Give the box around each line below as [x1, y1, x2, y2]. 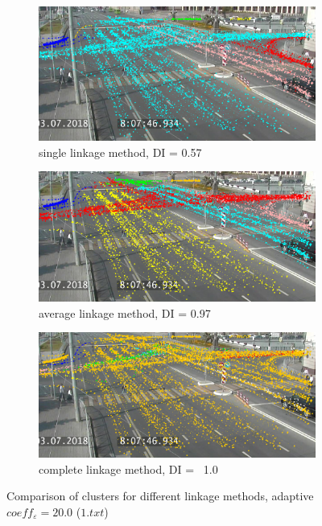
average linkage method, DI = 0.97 [39, 304, 211, 321]
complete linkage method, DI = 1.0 [39, 460, 218, 477]
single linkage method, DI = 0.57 [39, 143, 202, 160]
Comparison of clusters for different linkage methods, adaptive [6, 487, 314, 504]
